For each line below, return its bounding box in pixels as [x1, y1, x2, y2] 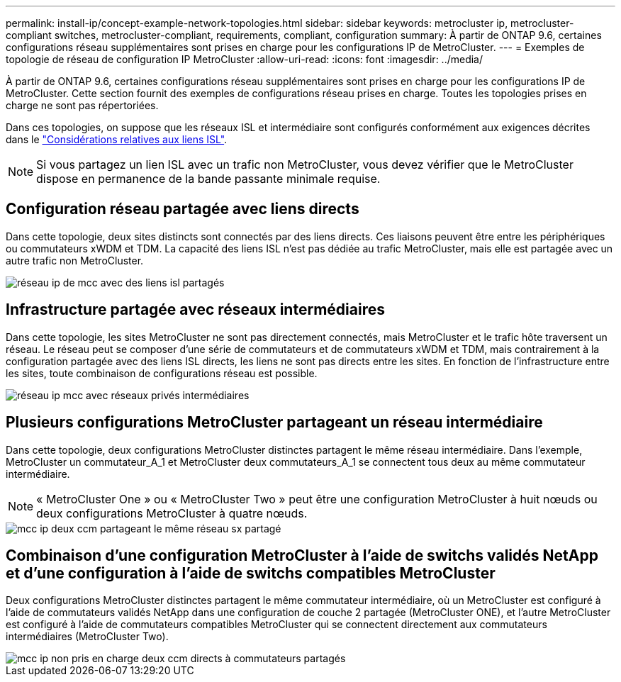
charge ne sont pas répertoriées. [6, 99, 159, 111]
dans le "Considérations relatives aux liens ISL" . [6, 133, 228, 145]
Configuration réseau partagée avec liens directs [6, 200, 359, 218]
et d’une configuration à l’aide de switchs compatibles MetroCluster [6, 564, 496, 582]
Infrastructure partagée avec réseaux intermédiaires [6, 301, 385, 319]
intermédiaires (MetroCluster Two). [6, 630, 169, 643]
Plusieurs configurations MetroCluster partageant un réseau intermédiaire [6, 413, 543, 432]
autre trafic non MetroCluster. [6, 254, 144, 267]
